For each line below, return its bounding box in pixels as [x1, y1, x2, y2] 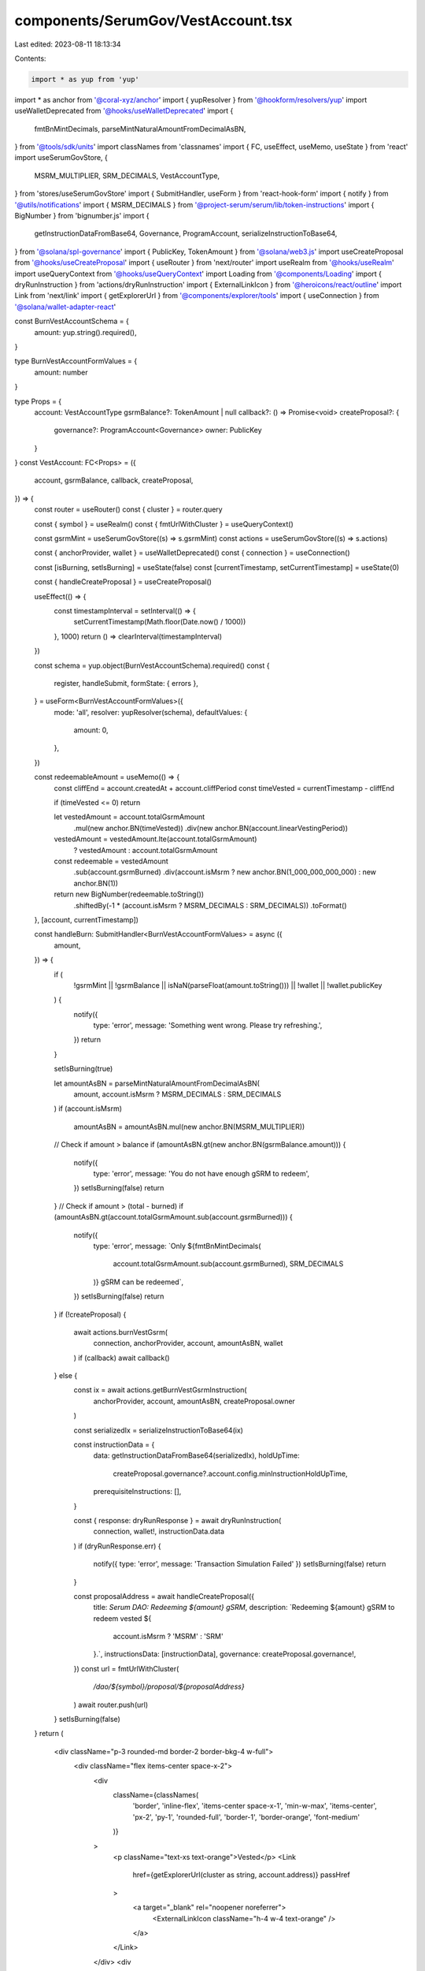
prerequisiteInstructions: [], [93, 1487, 182, 1496]
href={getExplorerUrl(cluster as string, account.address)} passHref [132, 1870, 350, 1880]
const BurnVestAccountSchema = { [14, 316, 129, 326]
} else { [54, 1371, 78, 1380]
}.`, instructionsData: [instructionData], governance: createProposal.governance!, [93, 1649, 357, 1659]
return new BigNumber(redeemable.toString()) [54, 889, 205, 899]
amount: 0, [73, 725, 109, 735]
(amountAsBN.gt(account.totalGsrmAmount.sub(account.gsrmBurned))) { [54, 1213, 293, 1222]
